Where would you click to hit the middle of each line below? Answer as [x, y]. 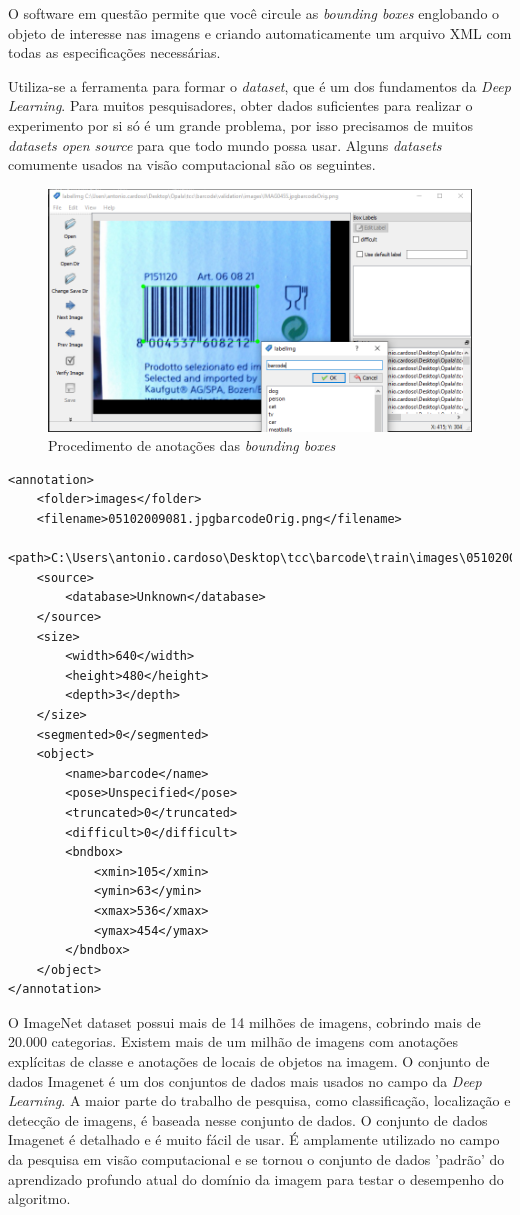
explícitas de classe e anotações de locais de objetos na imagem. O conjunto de [249, 1061]
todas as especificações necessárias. [114, 52]
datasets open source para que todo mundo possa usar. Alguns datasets [225, 144]
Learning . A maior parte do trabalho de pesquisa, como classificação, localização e [259, 1100]
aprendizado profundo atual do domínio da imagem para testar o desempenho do [256, 1178]
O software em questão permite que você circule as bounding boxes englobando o [254, 13]
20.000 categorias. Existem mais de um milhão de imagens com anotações [233, 1041]
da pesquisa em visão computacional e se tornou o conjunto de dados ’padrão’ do [256, 1159]
